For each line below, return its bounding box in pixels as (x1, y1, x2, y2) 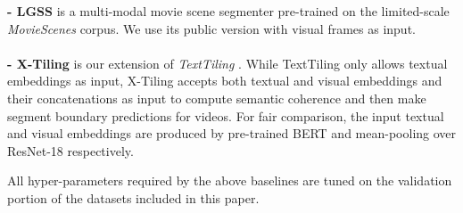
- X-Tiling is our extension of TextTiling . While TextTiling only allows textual (7, 53, 448, 72)
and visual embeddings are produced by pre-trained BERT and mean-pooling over (7, 124, 457, 143)
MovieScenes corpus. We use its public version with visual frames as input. (7, 19, 416, 37)
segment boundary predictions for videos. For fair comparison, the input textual (7, 106, 444, 125)
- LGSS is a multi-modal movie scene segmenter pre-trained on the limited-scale (7, 2, 450, 20)
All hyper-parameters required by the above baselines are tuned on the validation (7, 171, 452, 190)
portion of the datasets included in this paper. (7, 188, 260, 207)
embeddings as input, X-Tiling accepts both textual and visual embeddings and (7, 71, 442, 90)
